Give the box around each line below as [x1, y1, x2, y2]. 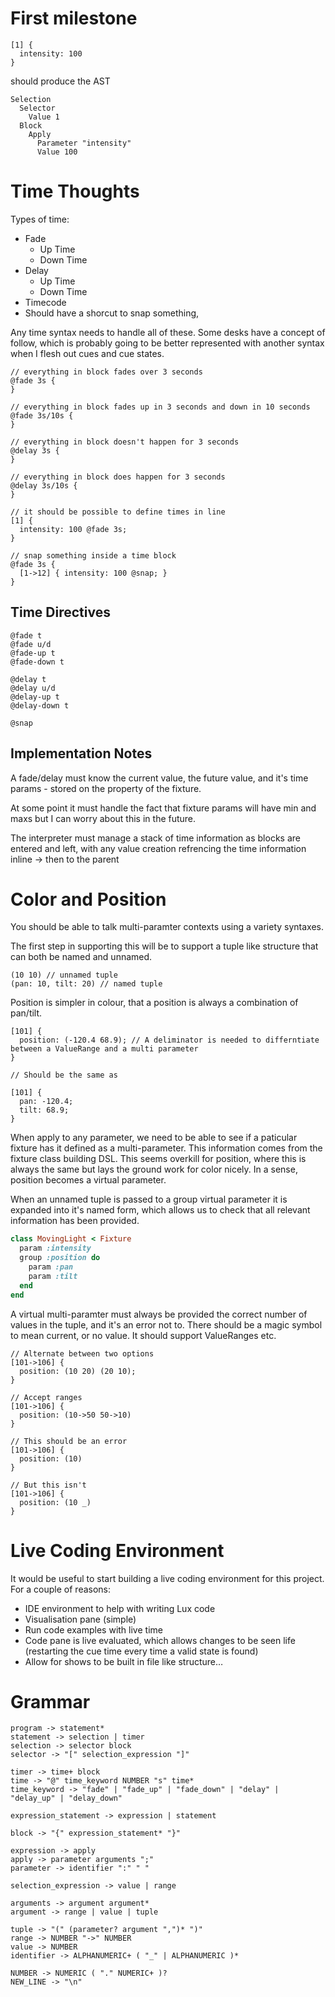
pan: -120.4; [19, 1097, 74, 1107]
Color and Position [10, 888, 167, 911]
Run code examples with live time [24, 1623, 163, 1636]
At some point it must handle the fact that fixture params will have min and [10, 802, 317, 814]
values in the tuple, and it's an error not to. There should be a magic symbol [10, 1318, 323, 1331]
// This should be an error [10, 1436, 128, 1446]
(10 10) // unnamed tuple [10, 970, 118, 981]
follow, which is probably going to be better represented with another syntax [10, 337, 325, 349]
